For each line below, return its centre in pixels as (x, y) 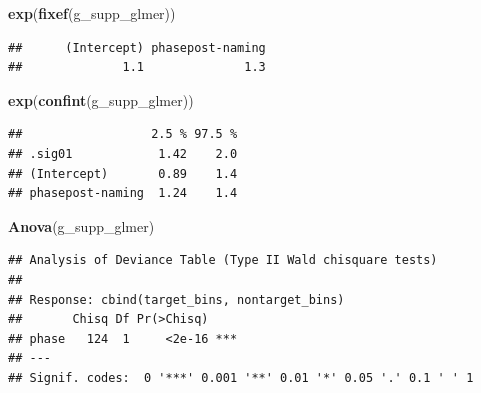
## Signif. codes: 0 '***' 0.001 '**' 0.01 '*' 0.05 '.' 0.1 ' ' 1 (241, 377)
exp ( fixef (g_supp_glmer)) (92, 13)
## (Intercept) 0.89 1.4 (123, 173)
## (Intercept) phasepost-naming (137, 47)
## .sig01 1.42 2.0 (123, 153)
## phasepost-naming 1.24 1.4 (123, 193)
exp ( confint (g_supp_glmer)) (101, 99)
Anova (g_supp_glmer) (81, 225)
